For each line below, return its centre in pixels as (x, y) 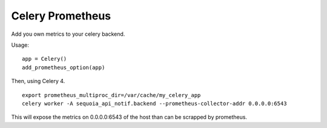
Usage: (20, 45)
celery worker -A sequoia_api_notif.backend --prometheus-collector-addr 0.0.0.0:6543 (154, 103)
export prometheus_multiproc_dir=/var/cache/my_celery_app (111, 95)
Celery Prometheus (61, 16)
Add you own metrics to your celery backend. (68, 34)
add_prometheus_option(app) (64, 67)
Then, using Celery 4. (38, 81)
